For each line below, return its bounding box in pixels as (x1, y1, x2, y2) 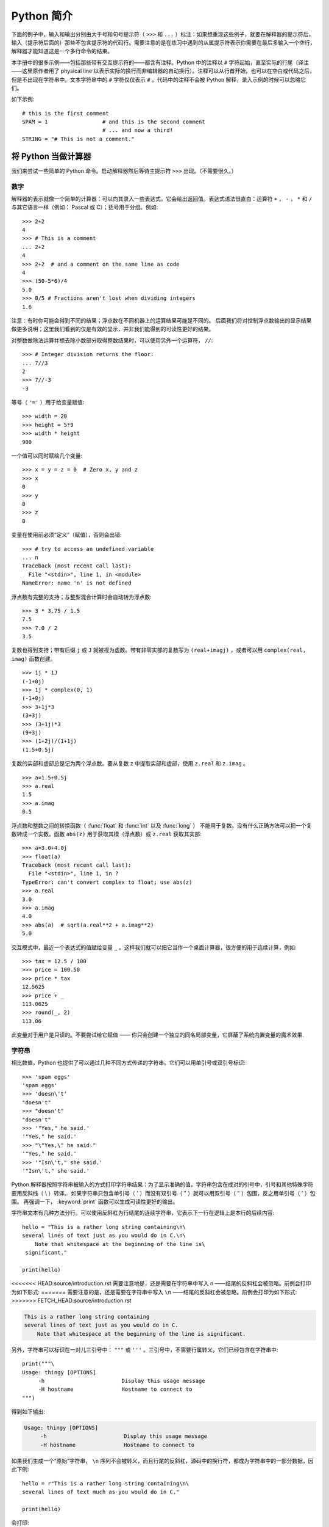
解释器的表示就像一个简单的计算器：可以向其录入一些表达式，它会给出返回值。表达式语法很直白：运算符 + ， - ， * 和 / (11, 195, 313, 202)
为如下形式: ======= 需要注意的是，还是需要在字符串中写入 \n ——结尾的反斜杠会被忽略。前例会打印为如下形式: (11, 1288, 297, 1296)
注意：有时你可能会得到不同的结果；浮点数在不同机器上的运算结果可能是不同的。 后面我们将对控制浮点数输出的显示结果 (11, 316, 312, 324)
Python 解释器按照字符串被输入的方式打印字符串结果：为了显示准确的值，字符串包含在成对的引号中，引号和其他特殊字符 (11, 1181, 314, 1188)
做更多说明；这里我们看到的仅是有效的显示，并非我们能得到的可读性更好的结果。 (11, 326, 214, 333)
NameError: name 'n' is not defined (22, 580, 132, 586)
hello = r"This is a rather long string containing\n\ (22, 1480, 189, 1487)
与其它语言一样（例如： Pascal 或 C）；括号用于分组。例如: (11, 203, 158, 211)
